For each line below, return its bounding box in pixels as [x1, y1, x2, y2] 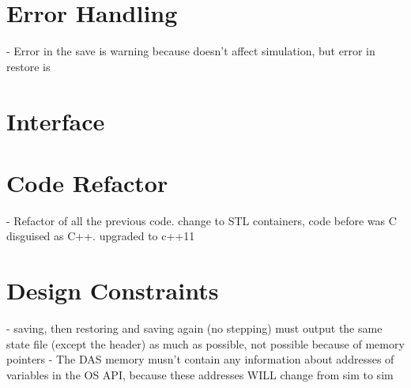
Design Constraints [6, 274, 219, 307]
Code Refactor [6, 166, 168, 198]
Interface [6, 104, 105, 137]
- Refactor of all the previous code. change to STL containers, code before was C [6, 212, 397, 228]
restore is [6, 58, 51, 74]
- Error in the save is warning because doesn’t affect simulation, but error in [6, 43, 375, 59]
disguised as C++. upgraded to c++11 [6, 228, 195, 244]
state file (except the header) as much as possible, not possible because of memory [6, 335, 405, 352]
